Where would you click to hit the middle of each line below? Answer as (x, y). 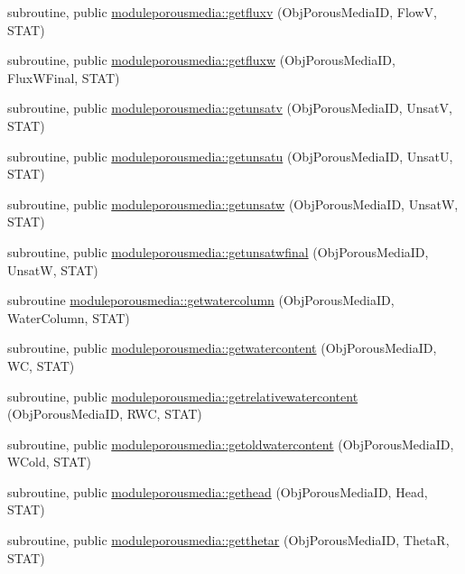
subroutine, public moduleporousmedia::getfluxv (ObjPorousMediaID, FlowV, (222, 12)
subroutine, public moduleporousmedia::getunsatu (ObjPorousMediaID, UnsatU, (230, 156)
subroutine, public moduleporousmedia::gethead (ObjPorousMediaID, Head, (218, 491)
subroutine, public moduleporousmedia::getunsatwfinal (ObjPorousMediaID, (218, 251)
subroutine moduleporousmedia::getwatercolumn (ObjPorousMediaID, (201, 300)
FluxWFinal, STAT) (64, 77)
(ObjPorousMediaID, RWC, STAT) (105, 414)
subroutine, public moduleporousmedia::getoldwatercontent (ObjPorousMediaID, (231, 444)
